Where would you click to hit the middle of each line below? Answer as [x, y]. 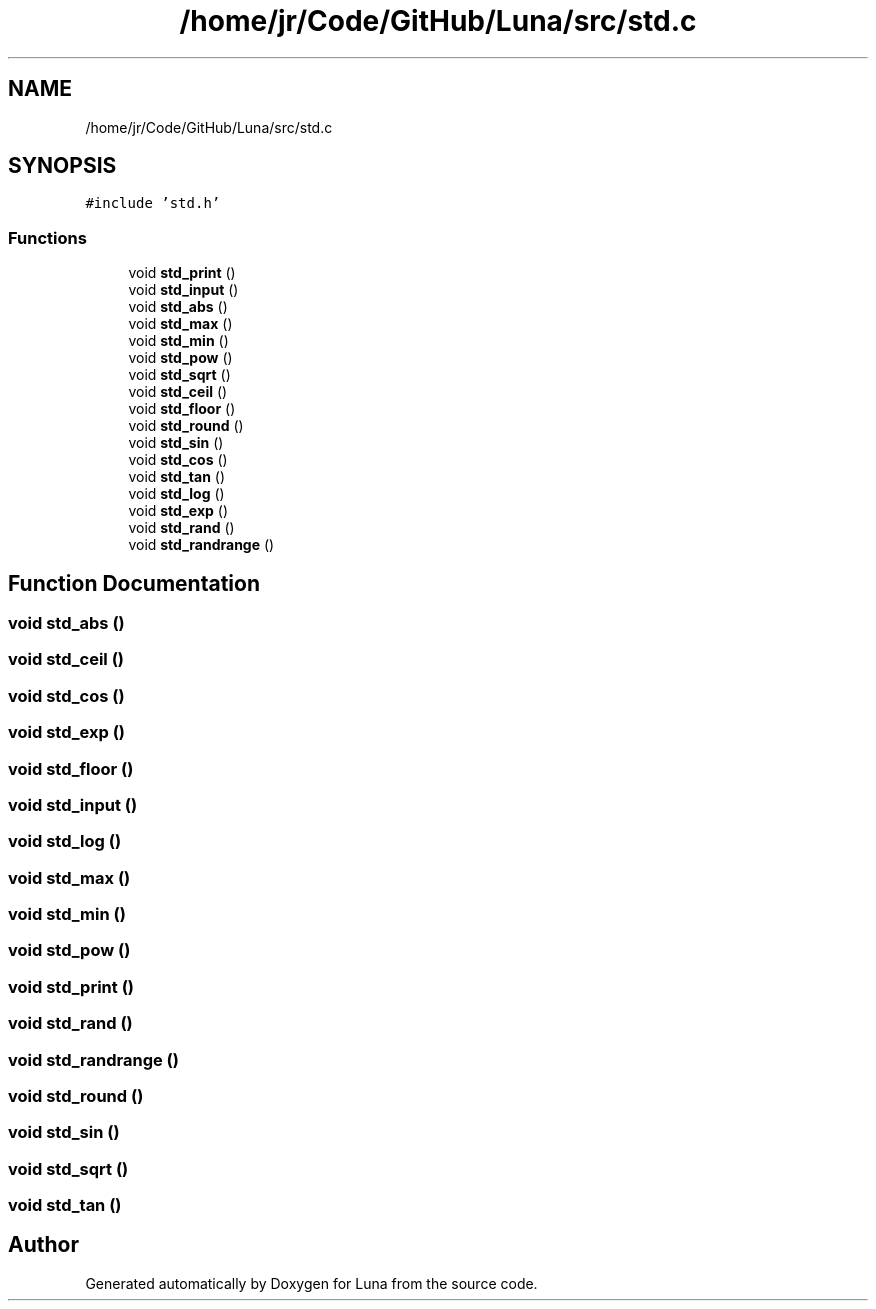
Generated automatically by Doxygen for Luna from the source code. [311, 1283]
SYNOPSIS [62, 166]
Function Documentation [134, 583]
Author [43, 1245]
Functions [47, 237]
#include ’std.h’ [153, 203]
